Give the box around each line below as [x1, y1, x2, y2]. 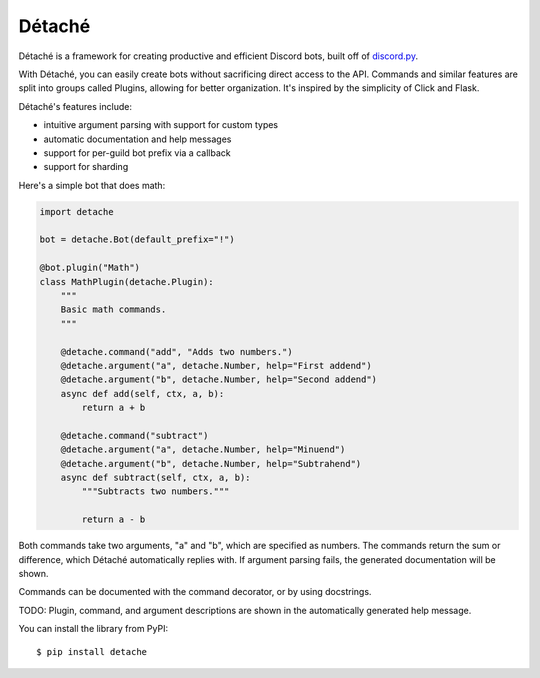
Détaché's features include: [18, 100, 132, 112]
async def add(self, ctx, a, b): [60, 388, 225, 399]
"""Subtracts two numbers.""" [81, 486, 230, 497]
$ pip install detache [36, 646, 148, 657]
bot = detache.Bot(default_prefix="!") [39, 234, 235, 245]
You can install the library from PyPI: [18, 623, 169, 635]
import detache [39, 206, 114, 217]
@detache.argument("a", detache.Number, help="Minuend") [60, 444, 346, 455]
